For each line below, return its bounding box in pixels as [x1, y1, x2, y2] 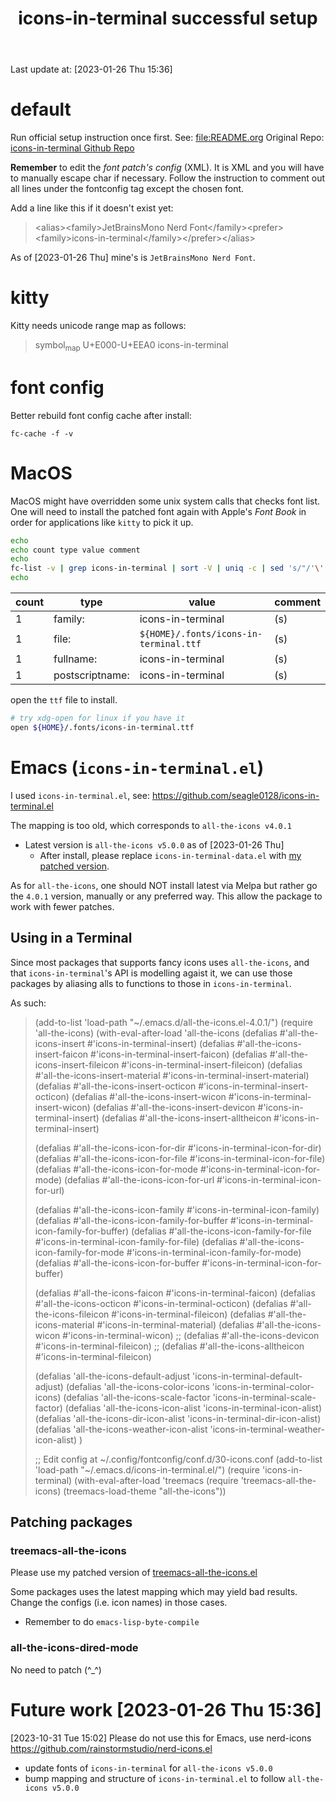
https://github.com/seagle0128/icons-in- [151, 789, 320, 801]
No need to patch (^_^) [10, 1663, 102, 1676]
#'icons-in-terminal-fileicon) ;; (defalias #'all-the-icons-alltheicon [34, 1340, 305, 1352]
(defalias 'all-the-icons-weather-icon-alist [34, 1423, 208, 1435]
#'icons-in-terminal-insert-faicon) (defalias [90, 1048, 268, 1060]
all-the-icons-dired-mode [10, 1641, 139, 1655]
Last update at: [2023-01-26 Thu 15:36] [10, 63, 173, 76]
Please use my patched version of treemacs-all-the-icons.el [10, 1567, 258, 1579]
